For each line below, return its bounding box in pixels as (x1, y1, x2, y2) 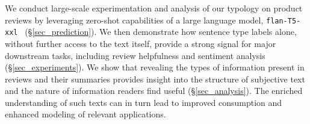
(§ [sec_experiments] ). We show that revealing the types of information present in (5, 61, 305, 73)
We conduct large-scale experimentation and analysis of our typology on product (5, 2, 303, 14)
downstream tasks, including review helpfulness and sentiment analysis (5, 49, 265, 61)
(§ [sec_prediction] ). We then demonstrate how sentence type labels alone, (25, 25, 297, 38)
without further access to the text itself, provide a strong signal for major (5, 37, 276, 49)
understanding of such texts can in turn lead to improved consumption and (5, 96, 282, 108)
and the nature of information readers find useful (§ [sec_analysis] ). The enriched (5, 84, 303, 97)
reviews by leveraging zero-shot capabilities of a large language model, (5, 13, 264, 26)
